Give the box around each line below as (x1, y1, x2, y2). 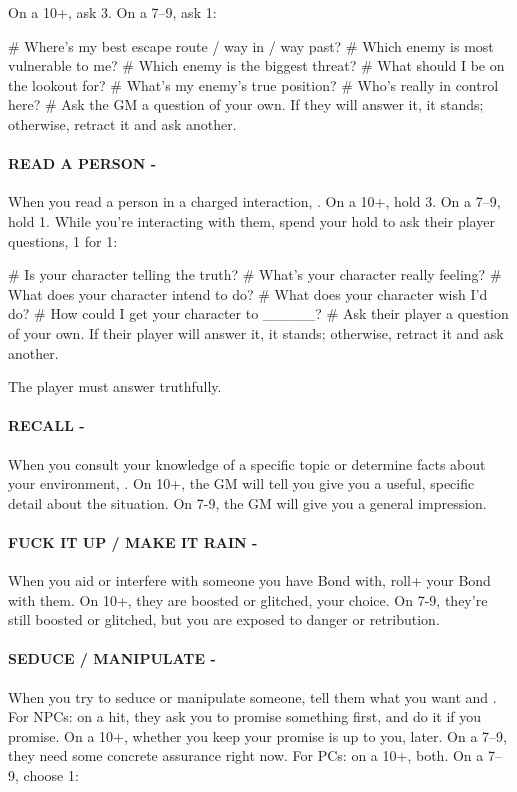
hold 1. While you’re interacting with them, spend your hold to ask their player (8, 210, 495, 231)
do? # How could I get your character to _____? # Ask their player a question (8, 303, 509, 324)
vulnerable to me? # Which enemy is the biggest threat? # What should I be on (8, 55, 505, 76)
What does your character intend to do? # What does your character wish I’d (8, 283, 488, 304)
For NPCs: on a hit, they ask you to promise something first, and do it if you (8, 706, 482, 727)
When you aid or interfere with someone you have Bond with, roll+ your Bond (8, 570, 491, 591)
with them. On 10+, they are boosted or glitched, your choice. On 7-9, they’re (8, 589, 488, 610)
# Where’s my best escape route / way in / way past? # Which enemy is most (8, 35, 494, 56)
